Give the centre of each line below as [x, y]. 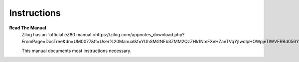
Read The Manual [28, 28]
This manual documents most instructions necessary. [76, 51]
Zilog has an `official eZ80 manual [57, 34]
